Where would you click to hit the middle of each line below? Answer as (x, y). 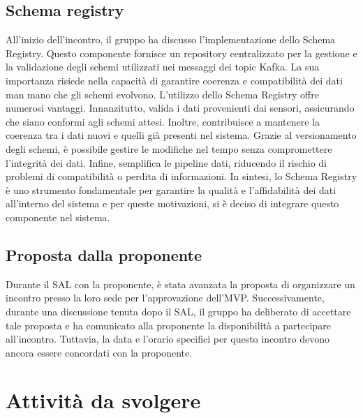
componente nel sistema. (58, 217)
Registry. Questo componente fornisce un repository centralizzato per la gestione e (181, 53)
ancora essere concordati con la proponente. (99, 352)
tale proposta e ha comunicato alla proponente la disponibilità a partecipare (168, 325)
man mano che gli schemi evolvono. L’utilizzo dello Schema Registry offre (162, 94)
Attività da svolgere (103, 400)
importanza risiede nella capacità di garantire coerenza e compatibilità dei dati (174, 80)
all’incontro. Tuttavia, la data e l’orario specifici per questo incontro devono (168, 339)
